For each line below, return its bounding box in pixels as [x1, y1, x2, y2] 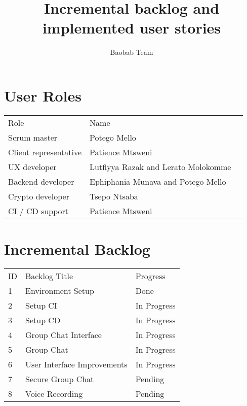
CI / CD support [8, 205, 69, 217]
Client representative [8, 146, 82, 158]
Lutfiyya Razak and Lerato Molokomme [90, 160, 231, 173]
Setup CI [25, 299, 57, 311]
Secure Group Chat [25, 373, 94, 385]
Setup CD [25, 314, 61, 326]
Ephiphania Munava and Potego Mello [90, 175, 226, 187]
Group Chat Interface [25, 328, 102, 341]
